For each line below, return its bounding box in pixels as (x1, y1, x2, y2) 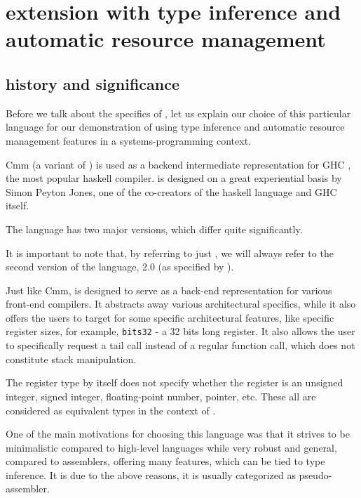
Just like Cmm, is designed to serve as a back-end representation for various (6, 282, 332, 297)
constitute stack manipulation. (6, 351, 137, 366)
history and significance (6, 72, 180, 94)
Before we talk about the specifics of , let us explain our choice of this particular (6, 105, 351, 120)
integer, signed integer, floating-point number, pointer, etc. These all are (6, 388, 316, 403)
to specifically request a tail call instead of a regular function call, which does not (6, 338, 355, 353)
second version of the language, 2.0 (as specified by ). (6, 259, 234, 274)
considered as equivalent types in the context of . (6, 402, 216, 417)
